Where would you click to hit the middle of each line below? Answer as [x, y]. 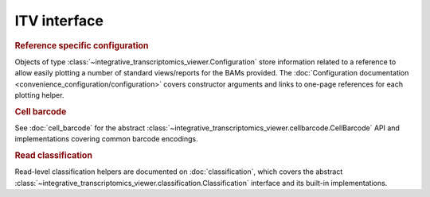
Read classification [54, 156]
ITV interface [59, 21]
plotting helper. [39, 95]
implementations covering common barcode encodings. [106, 139]
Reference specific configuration [82, 45]
